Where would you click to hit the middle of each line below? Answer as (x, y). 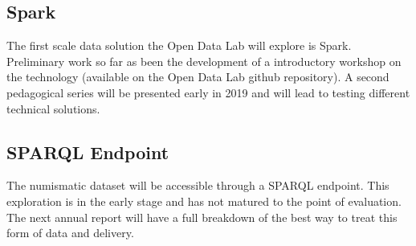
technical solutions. (53, 108)
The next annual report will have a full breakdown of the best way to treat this (202, 217)
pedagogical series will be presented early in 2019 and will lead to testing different (208, 92)
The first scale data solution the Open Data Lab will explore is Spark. (179, 45)
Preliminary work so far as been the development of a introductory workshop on (204, 61)
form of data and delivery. (70, 233)
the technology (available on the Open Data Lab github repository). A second (198, 77)
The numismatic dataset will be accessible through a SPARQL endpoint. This (198, 185)
